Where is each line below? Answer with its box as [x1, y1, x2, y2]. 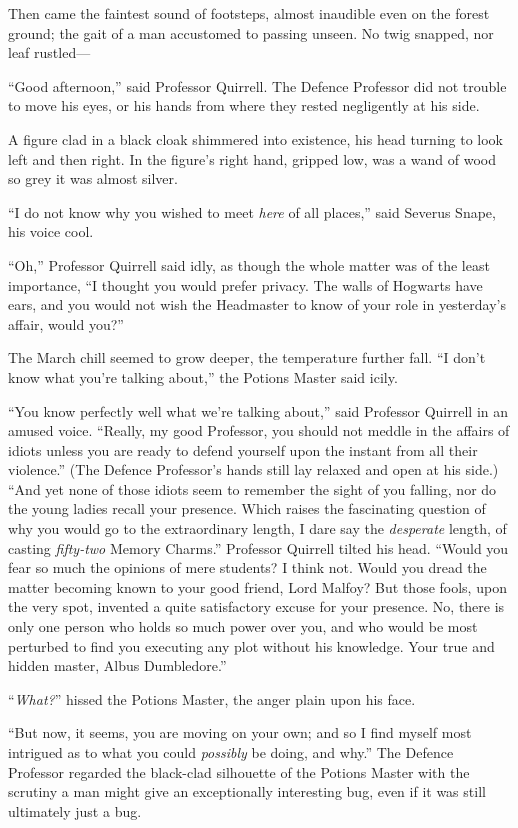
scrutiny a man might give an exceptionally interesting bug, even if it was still [8, 781, 486, 802]
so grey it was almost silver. [8, 168, 178, 189]
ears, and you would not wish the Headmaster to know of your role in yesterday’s [8, 294, 506, 315]
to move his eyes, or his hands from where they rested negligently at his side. [8, 95, 480, 116]
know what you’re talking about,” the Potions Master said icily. [8, 366, 398, 387]
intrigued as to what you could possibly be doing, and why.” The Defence [8, 742, 454, 762]
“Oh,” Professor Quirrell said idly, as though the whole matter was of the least [8, 254, 490, 275]
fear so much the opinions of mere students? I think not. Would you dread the [8, 557, 487, 578]
